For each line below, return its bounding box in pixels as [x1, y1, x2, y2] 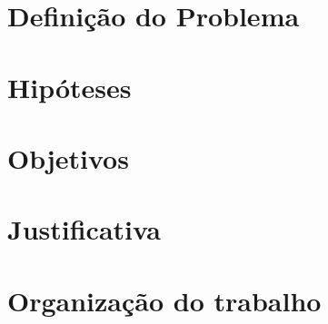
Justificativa [7, 211, 161, 248]
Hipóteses [7, 68, 132, 105]
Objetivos [7, 139, 129, 176]
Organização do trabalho [7, 281, 322, 319]
